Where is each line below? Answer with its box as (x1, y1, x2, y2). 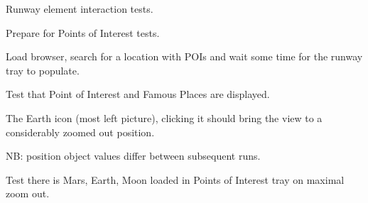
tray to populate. (6, 62, 80, 77)
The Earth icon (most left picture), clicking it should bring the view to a (6, 110, 323, 125)
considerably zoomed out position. (6, 124, 155, 139)
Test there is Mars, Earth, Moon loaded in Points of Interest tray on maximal (6, 172, 345, 187)
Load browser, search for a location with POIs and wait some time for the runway (6, 49, 363, 64)
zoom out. (6, 186, 50, 201)
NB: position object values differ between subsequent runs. (6, 148, 261, 163)
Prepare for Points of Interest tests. (6, 25, 160, 40)
